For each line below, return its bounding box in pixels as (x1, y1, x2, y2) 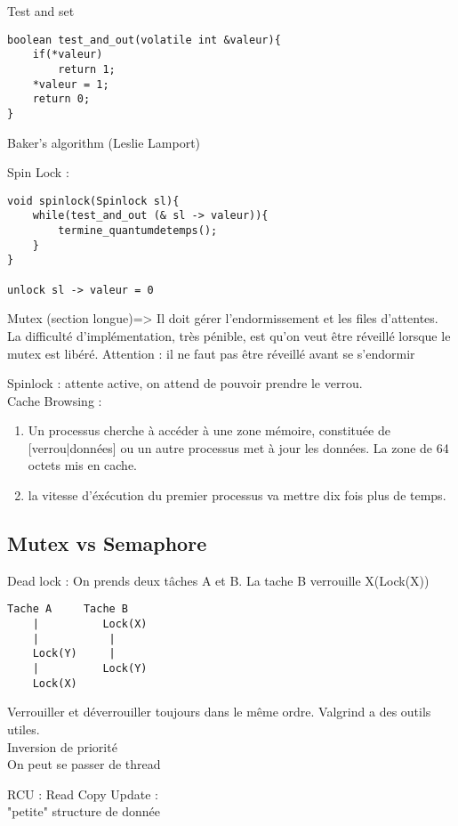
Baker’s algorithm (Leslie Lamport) (7, 133, 201, 151)
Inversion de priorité (7, 737, 117, 756)
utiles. (7, 719, 40, 738)
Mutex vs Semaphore (7, 530, 207, 557)
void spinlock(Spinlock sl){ (7, 194, 180, 207)
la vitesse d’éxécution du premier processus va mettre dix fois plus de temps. (28, 486, 446, 505)
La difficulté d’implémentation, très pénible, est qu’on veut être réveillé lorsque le (7, 326, 451, 344)
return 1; (58, 62, 116, 76)
